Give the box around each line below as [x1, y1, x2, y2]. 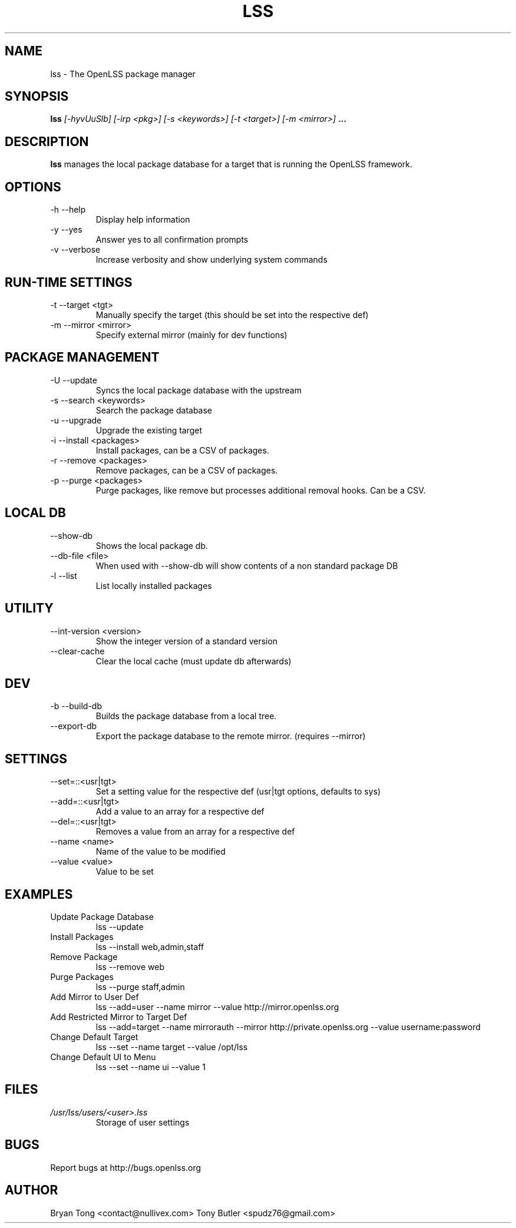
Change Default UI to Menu [50, 1052, 156, 1062]
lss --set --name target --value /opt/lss [95, 1042, 248, 1052]
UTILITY [5, 601, 54, 616]
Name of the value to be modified [95, 846, 226, 857]
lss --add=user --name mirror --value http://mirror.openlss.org [95, 1002, 339, 1012]
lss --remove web [95, 962, 165, 972]
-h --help [50, 204, 86, 215]
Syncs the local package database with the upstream [95, 385, 302, 395]
